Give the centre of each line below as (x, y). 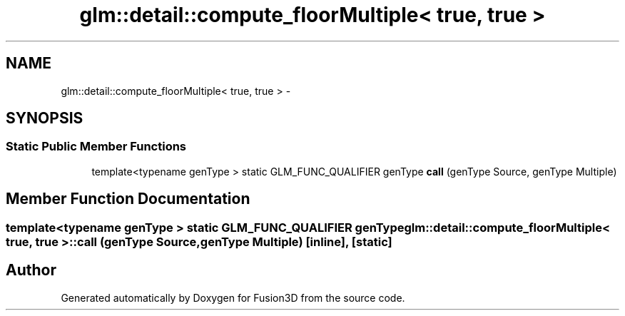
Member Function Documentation (128, 199)
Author (31, 270)
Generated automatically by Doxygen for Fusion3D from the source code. (233, 297)
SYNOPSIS (45, 118)
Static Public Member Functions (96, 147)
